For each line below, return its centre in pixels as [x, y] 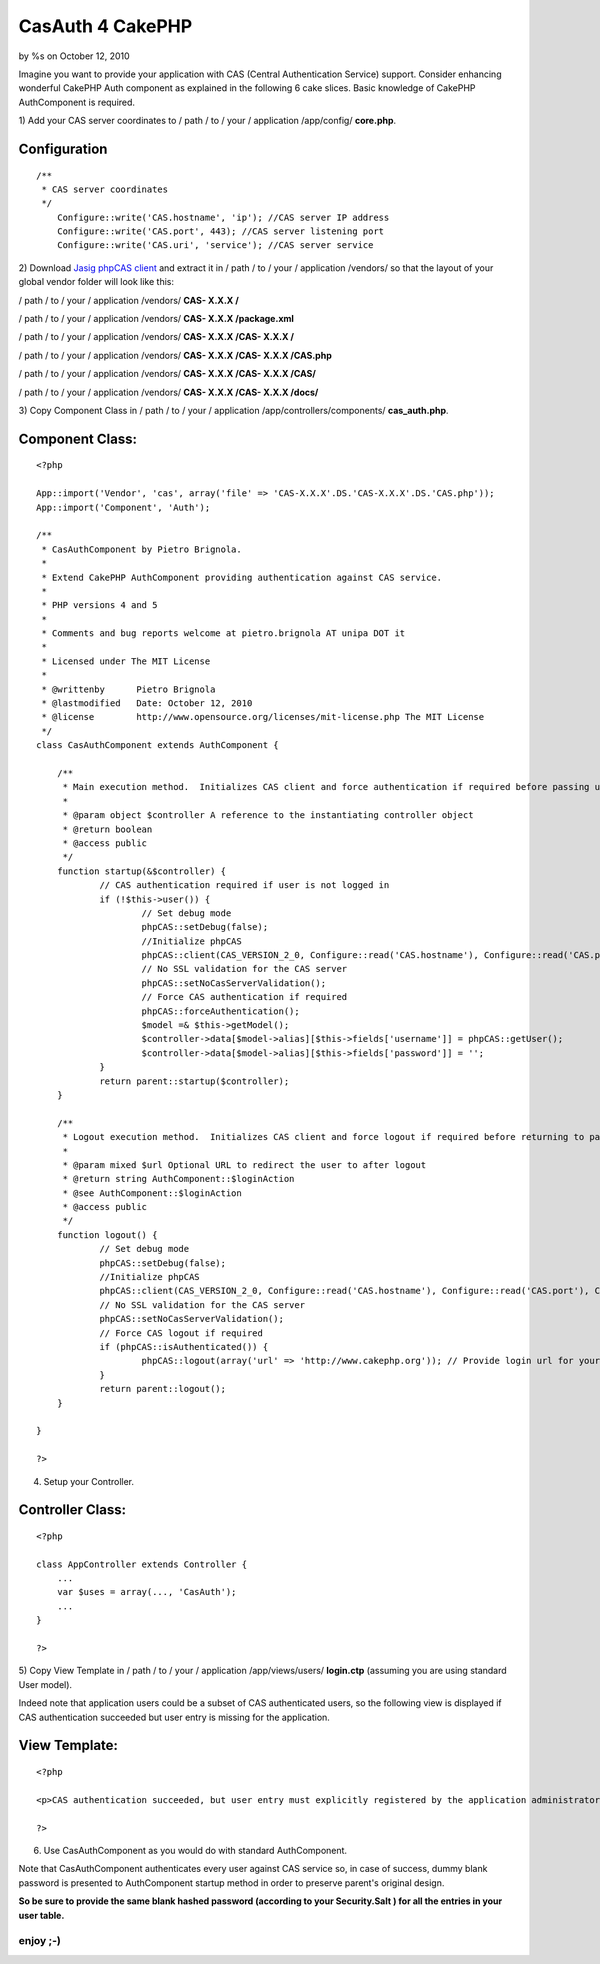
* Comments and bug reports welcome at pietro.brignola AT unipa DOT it [223, 633]
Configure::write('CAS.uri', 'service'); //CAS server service [215, 245]
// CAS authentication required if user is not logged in [244, 885]
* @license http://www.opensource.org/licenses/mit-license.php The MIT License [263, 717]
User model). [45, 1684]
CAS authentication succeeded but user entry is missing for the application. [174, 1717]
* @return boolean [107, 829]
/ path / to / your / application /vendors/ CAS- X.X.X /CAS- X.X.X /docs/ [168, 392]
